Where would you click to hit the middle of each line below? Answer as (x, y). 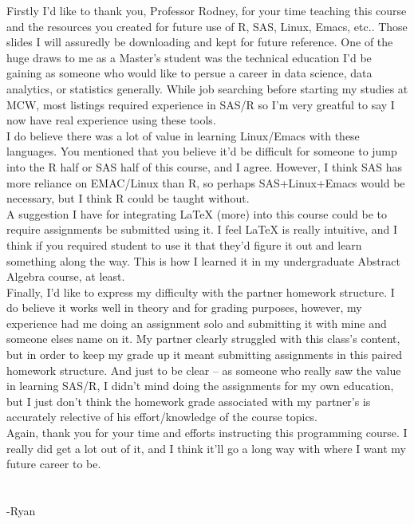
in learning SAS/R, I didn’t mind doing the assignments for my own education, (200, 386)
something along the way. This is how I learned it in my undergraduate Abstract (203, 260)
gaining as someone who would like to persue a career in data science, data (189, 73)
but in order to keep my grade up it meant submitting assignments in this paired (204, 355)
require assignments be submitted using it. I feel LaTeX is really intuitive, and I (202, 229)
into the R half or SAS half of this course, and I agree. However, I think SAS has (205, 166)
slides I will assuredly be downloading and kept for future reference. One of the (200, 42)
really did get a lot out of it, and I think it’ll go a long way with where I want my (206, 448)
